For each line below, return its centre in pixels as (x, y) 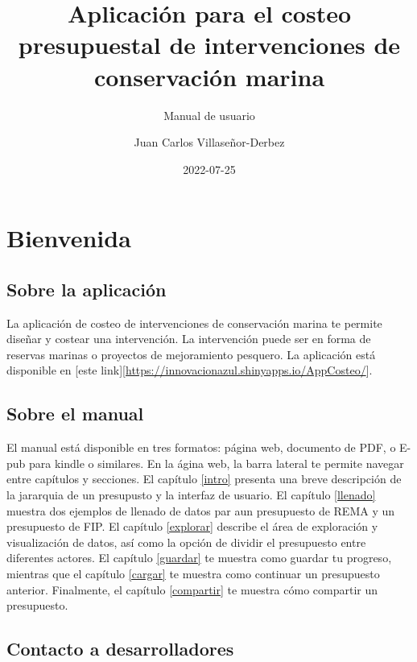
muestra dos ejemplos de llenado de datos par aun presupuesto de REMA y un (201, 510)
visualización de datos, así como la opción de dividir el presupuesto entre (186, 542)
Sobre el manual (75, 414)
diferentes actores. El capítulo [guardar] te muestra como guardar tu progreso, (199, 558)
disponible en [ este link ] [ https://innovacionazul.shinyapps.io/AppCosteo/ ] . (190, 370)
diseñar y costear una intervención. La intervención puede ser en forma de (189, 339)
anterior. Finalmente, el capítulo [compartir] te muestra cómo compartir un (192, 589)
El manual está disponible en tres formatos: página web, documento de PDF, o (201, 447)
